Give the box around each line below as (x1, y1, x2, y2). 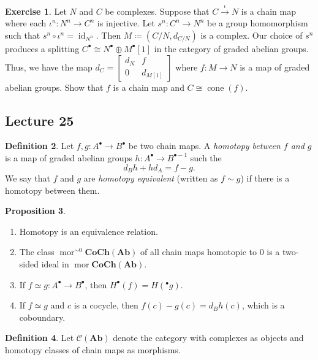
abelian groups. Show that (5, 80, 104, 93)
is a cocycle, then (74, 299, 138, 312)
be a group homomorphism (206, 17, 308, 29)
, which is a (241, 299, 285, 312)
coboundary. (19, 310, 66, 323)
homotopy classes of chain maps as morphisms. (5, 343, 181, 356)
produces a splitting (5, 42, 80, 55)
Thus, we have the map (5, 60, 93, 73)
